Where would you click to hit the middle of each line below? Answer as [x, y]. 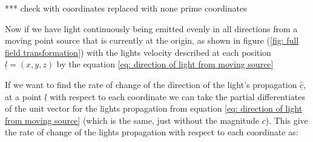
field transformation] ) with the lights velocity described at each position [138, 52]
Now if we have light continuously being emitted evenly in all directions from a [151, 28]
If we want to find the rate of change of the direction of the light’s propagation [151, 84]
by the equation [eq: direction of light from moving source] [165, 64]
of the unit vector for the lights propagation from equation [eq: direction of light [154, 108]
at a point [23, 96]
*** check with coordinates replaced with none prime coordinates [126, 8]
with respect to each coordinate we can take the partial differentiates [178, 96]
